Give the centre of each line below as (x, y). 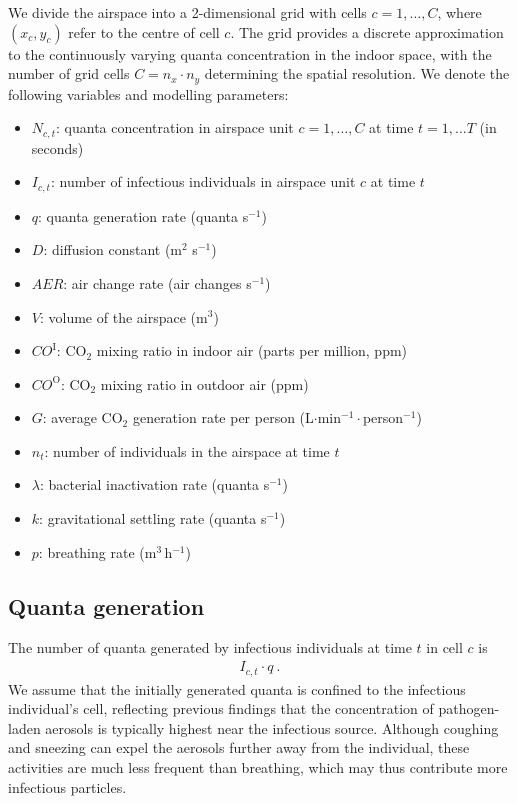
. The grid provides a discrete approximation (367, 31)
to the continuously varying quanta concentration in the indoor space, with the (250, 53)
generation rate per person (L (223, 417)
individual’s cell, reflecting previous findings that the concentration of (221, 708)
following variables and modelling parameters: (148, 93)
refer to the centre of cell (144, 31)
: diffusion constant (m (112, 249)
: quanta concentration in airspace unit (175, 127)
